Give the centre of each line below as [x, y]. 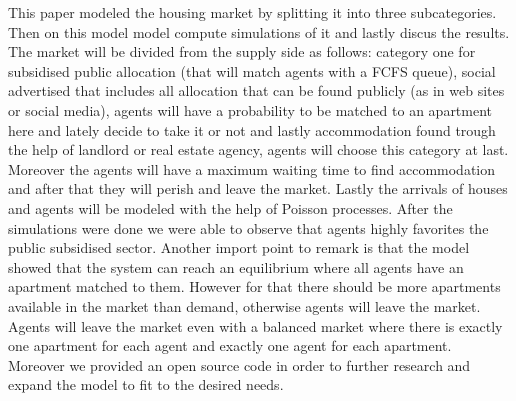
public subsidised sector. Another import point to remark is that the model [239, 247]
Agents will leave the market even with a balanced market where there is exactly [255, 325]
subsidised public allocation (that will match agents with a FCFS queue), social [252, 70]
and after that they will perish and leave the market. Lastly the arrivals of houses [258, 188]
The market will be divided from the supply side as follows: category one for [242, 51]
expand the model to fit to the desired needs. [146, 384]
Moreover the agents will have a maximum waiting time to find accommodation [252, 168]
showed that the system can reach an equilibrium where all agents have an [236, 266]
